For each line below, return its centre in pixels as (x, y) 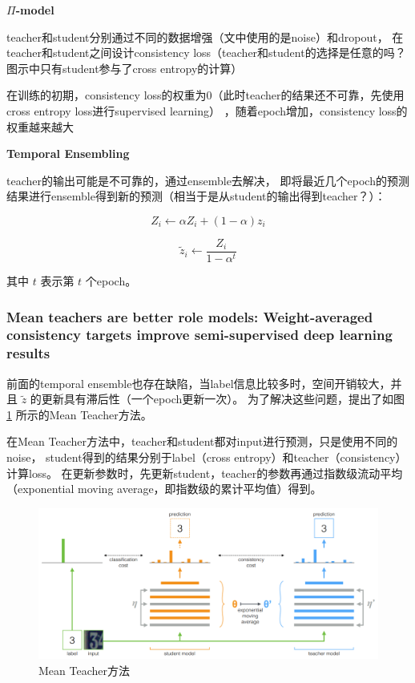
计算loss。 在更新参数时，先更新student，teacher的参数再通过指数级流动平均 (205, 473)
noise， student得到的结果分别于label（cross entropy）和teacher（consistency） (207, 457)
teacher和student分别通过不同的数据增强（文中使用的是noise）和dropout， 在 (205, 36)
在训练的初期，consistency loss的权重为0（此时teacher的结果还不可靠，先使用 (205, 95)
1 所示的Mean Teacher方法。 (79, 414)
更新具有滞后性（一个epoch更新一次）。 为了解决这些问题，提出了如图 (223, 399)
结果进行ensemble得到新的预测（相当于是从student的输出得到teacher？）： (196, 196)
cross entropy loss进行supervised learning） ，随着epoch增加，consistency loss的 (207, 110)
